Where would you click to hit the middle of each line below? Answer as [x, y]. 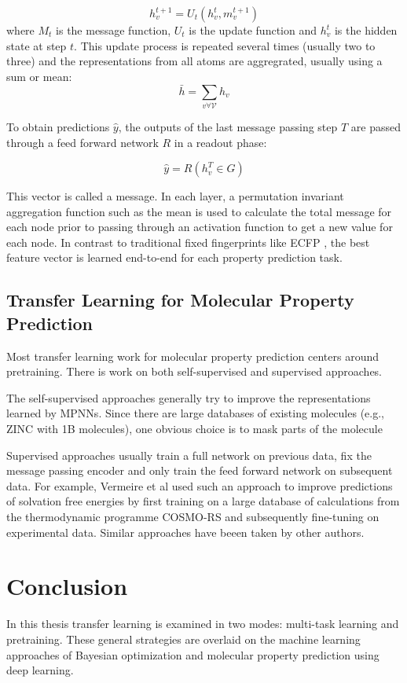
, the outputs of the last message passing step [228, 126]
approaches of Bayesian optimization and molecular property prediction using [193, 654]
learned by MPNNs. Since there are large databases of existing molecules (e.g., [195, 413]
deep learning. [40, 670]
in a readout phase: [220, 142]
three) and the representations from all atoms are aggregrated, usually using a [194, 61]
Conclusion [67, 586]
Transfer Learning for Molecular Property [180, 300]
